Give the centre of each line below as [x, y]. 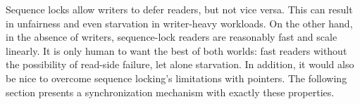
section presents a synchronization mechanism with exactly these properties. [170, 92]
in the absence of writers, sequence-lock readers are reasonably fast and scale [172, 37]
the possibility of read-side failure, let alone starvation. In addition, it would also [180, 64]
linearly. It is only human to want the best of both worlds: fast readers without [176, 50]
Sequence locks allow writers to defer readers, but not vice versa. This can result [179, 9]
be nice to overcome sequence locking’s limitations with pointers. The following [176, 78]
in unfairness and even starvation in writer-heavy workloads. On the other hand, [179, 23]
